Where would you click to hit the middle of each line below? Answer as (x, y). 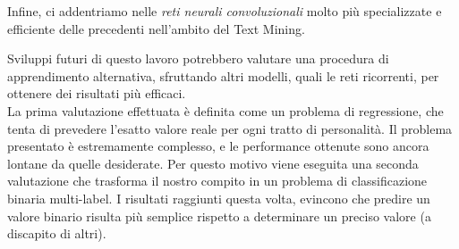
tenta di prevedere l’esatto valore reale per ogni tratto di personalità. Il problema (230, 128)
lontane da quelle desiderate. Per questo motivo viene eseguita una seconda (213, 163)
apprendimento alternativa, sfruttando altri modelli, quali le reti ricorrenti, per (223, 75)
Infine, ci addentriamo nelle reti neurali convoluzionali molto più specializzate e (225, 11)
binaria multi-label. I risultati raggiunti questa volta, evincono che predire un (219, 198)
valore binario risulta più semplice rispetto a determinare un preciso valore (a (219, 216)
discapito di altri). (57, 233)
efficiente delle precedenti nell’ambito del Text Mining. (156, 28)
